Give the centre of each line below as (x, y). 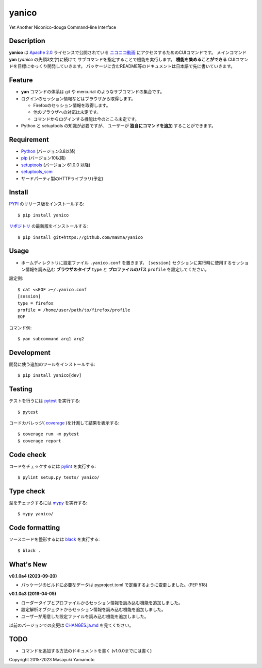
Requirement (29, 139)
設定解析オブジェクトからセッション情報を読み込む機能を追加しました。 (93, 610)
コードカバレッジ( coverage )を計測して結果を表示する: (64, 423)
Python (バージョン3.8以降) (49, 151)
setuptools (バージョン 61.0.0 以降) (56, 165)
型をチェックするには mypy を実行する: (48, 503)
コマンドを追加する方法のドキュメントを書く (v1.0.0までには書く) (87, 650)
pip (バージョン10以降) (43, 158)
